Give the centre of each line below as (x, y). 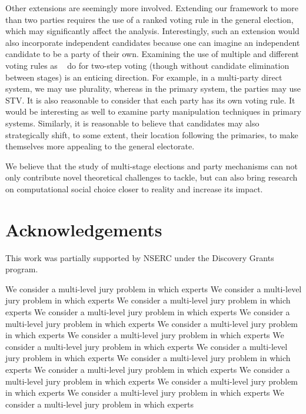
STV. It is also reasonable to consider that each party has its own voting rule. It (150, 100)
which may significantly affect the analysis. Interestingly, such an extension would (152, 31)
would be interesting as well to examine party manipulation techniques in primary (153, 111)
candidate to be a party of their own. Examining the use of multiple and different (152, 54)
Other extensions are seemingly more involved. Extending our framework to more (152, 8)
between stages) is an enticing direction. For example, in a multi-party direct (144, 77)
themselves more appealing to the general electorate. (100, 146)
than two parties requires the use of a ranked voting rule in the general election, (149, 19)
